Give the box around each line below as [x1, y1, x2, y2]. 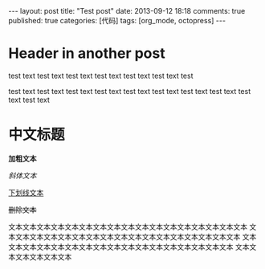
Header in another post [8, 44, 166, 63]
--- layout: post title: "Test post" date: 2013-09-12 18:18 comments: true [8, 6, 246, 15]
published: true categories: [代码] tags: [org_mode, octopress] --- [8, 16, 226, 25]
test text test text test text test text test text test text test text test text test [8, 86, 251, 96]
